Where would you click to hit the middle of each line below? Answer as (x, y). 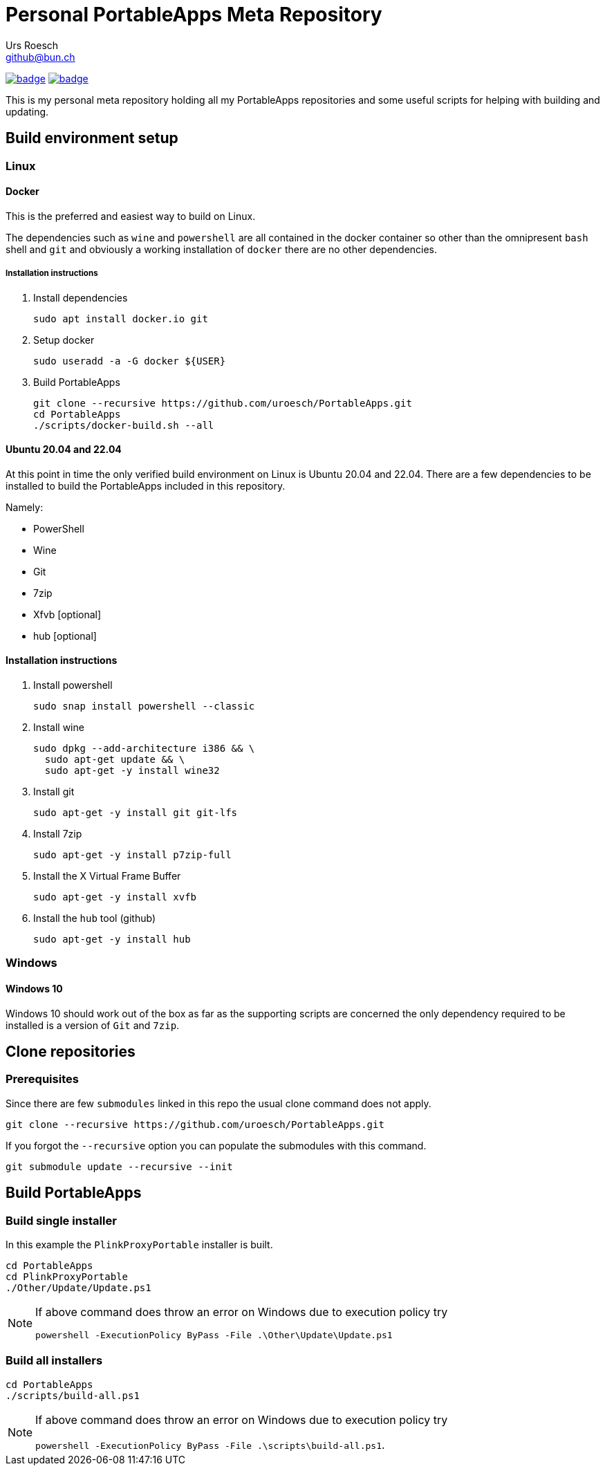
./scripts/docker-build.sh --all (124, 425)
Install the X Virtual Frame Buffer (107, 876)
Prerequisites (42, 1079)
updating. (27, 111)
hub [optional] (65, 636)
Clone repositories (71, 1052)
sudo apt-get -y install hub (112, 940)
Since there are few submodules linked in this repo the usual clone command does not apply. (218, 1103)
